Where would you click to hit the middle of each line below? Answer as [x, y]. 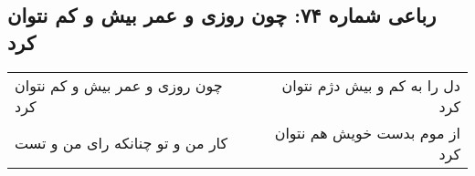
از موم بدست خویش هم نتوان [367, 132]
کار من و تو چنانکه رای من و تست [121, 143]
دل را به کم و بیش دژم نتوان [371, 85]
